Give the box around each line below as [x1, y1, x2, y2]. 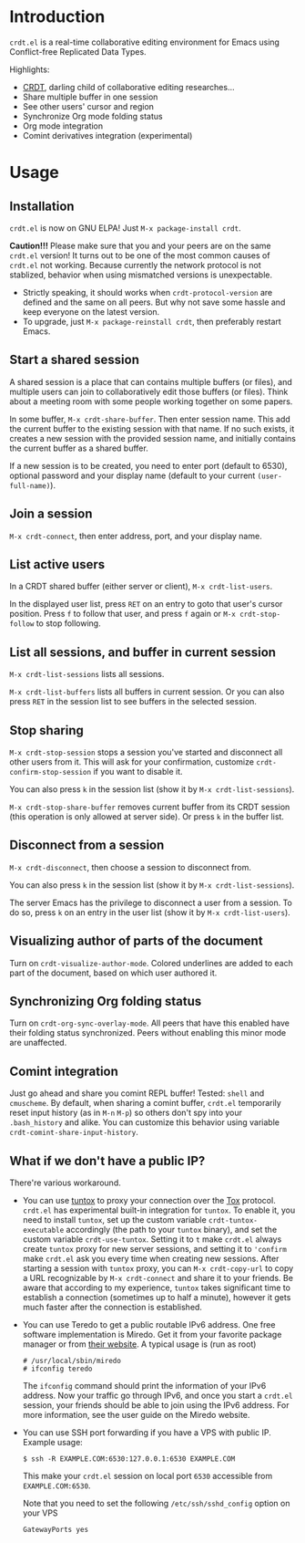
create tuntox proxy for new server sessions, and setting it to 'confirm [22, 1244, 287, 1255]
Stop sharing [9, 723, 85, 738]
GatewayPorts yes [22, 1526, 89, 1535]
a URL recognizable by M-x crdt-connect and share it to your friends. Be [22, 1273, 294, 1284]
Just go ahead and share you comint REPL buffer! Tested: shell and [9, 1088, 265, 1099]
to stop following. [36, 618, 102, 629]
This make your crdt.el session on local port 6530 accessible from [22, 1471, 273, 1482]
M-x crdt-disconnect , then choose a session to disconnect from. [9, 861, 252, 872]
